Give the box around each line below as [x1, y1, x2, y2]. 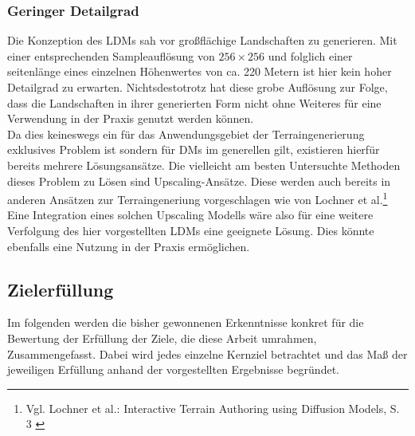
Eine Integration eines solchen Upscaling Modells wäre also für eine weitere [7, 206, 374, 223]
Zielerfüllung [7, 277, 114, 301]
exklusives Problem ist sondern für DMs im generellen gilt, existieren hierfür [7, 141, 380, 158]
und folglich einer [268, 47, 353, 64]
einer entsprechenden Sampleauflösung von [7, 47, 215, 64]
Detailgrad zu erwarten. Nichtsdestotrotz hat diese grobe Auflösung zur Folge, [7, 79, 388, 95]
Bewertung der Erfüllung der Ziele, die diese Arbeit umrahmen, [7, 329, 317, 346]
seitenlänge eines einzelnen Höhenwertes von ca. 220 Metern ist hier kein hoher [7, 63, 392, 80]
